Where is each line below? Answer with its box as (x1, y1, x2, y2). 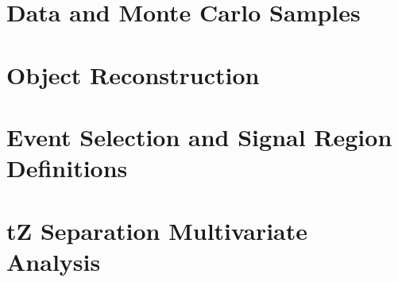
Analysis (6, 245, 101, 277)
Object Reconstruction (6, 58, 260, 91)
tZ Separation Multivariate (6, 214, 308, 246)
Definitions (6, 152, 128, 184)
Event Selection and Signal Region (6, 120, 392, 153)
